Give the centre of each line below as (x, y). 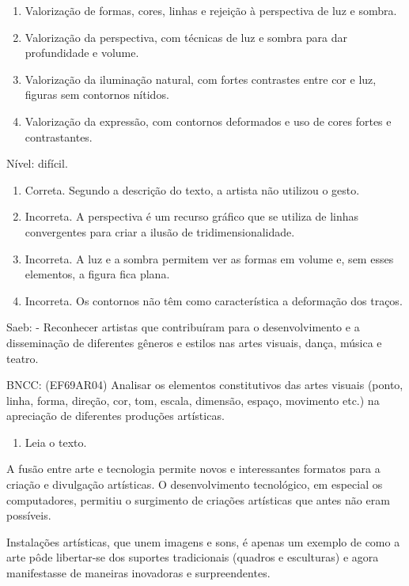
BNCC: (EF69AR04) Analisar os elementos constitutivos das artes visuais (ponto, (205, 385)
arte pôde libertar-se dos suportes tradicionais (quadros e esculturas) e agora (193, 557)
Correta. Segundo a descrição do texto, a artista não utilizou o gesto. (192, 189)
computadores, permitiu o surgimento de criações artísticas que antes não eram (198, 499)
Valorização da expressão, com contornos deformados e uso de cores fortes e (208, 121)
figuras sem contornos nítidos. (97, 95)
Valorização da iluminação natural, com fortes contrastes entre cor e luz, (201, 79)
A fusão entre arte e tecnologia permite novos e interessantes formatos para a (193, 469)
